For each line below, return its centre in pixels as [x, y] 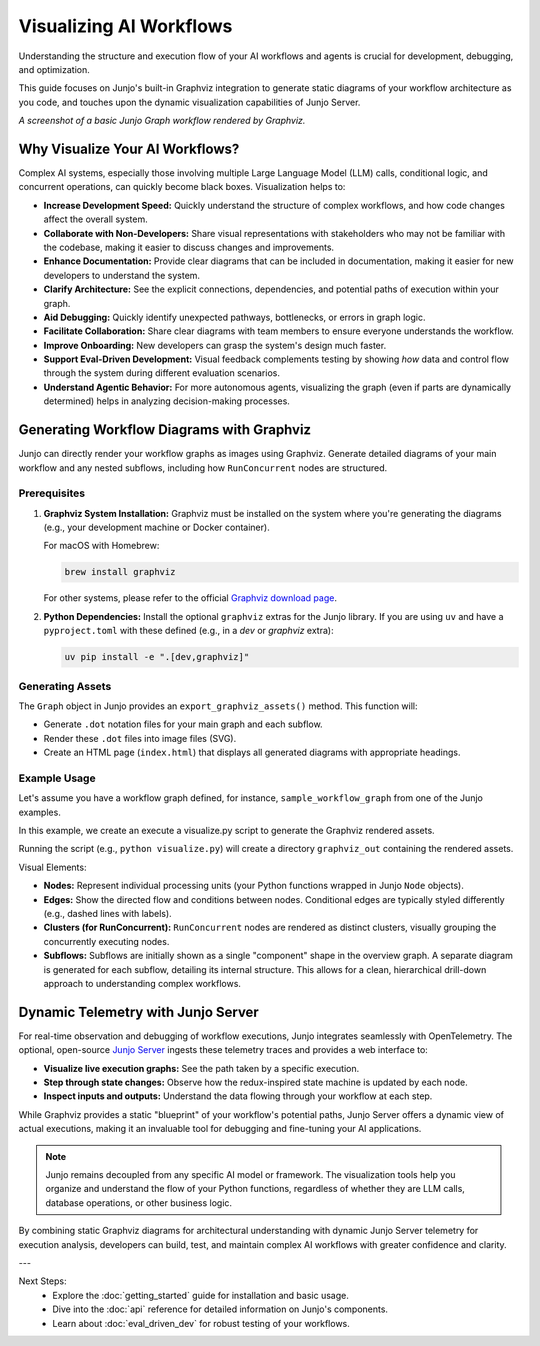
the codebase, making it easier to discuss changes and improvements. [189, 247]
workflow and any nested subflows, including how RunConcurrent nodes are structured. [203, 467]
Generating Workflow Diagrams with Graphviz [165, 430]
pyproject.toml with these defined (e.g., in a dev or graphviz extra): [188, 631]
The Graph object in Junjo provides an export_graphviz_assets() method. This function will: [218, 706]
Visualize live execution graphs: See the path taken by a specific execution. [201, 1068]
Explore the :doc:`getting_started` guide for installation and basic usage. [200, 1295]
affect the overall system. [96, 219]
